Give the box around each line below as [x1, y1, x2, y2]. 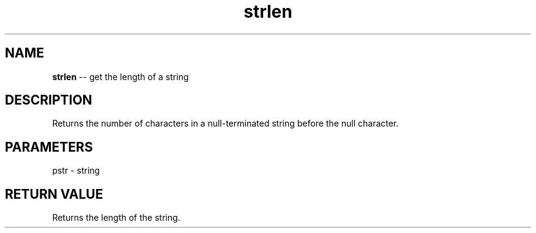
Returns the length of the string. [52, 212, 181, 223]
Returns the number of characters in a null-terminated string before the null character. [52, 118, 399, 129]
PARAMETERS [5, 139, 93, 155]
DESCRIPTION [5, 92, 92, 108]
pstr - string [52, 165, 100, 176]
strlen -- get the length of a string [52, 71, 189, 82]
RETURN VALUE [5, 186, 103, 202]
